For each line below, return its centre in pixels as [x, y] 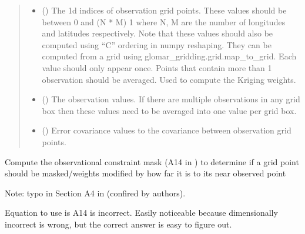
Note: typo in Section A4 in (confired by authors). [95, 193]
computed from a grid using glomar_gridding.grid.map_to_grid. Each [169, 56]
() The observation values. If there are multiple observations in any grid [171, 99]
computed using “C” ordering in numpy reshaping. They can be [157, 44]
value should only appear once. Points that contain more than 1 [157, 67]
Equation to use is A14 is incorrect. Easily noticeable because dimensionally [141, 213]
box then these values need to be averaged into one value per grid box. [169, 110]
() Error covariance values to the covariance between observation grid [167, 130]
